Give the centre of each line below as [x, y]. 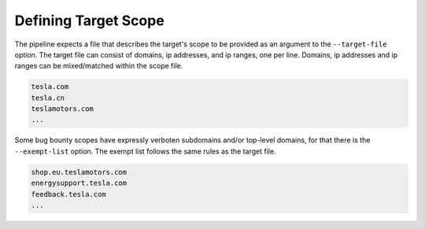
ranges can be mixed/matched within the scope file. [99, 66]
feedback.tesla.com [68, 194]
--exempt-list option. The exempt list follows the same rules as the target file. [145, 151]
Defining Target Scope [89, 20]
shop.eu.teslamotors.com [79, 172]
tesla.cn [48, 98]
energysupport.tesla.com [79, 183]
